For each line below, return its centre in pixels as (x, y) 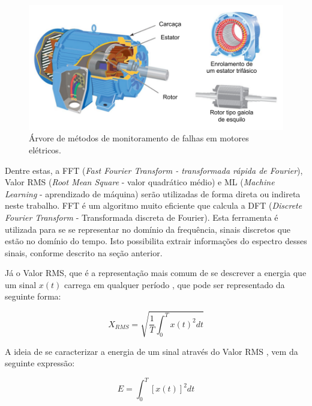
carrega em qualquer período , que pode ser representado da (175, 284)
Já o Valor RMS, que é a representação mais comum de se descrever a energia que (156, 273)
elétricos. (45, 149)
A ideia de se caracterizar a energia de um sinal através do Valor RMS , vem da (151, 351)
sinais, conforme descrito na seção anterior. (84, 252)
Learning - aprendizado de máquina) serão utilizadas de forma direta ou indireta (153, 193)
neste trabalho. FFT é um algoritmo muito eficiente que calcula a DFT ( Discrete (154, 205)
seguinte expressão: (40, 363)
